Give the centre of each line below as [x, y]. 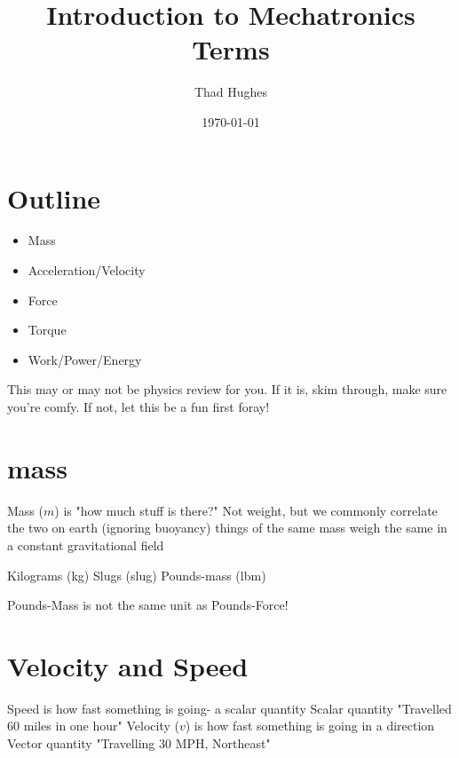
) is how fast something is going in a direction [310, 726]
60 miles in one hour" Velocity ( [93, 726]
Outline [54, 197]
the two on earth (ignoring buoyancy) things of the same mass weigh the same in [227, 528]
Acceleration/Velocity [87, 270]
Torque [47, 330]
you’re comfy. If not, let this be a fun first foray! [138, 407]
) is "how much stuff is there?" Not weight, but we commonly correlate [246, 510]
